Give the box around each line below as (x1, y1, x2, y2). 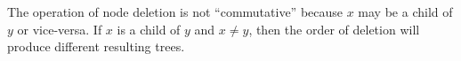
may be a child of (358, 3, 453, 20)
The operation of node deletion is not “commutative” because (7, 3, 344, 20)
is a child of (117, 19, 181, 38)
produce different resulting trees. (7, 37, 185, 56)
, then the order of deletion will (248, 19, 420, 38)
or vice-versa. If (17, 19, 102, 38)
